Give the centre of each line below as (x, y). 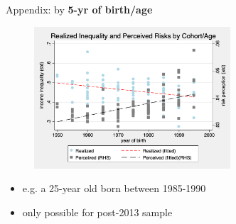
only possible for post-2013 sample (97, 212)
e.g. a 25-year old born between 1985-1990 (114, 188)
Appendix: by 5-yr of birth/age (79, 9)
